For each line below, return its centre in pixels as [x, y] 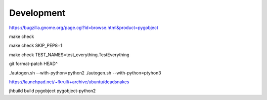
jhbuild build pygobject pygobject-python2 [52, 91]
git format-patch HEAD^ [33, 64]
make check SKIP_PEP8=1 [36, 46]
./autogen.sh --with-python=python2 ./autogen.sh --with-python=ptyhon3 [85, 73]
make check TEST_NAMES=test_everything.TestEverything [69, 55]
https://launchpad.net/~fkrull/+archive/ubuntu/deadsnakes [69, 82]
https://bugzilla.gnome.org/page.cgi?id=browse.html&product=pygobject [84, 28]
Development [37, 13]
